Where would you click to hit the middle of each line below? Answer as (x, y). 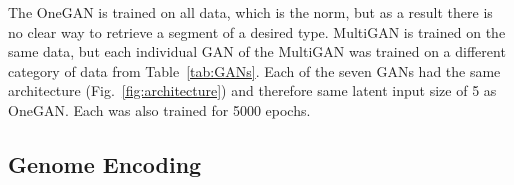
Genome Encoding (105, 163)
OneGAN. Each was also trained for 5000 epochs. (159, 109)
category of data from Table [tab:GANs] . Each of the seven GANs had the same (254, 70)
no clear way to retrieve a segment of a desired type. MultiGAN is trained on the (257, 31)
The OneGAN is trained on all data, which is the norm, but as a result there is (250, 12)
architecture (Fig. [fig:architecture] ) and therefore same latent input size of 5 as (252, 90)
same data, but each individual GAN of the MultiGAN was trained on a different (257, 51)
